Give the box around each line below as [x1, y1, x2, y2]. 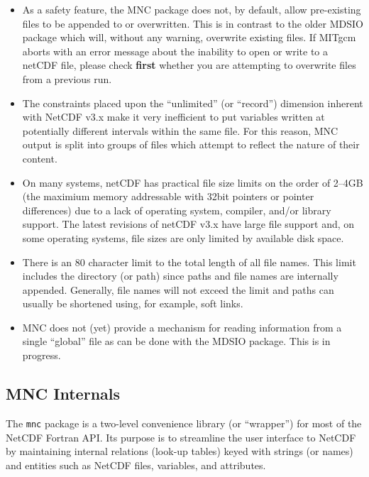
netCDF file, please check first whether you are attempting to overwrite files [22, 57, 356, 72]
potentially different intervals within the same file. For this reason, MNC [22, 123, 338, 138]
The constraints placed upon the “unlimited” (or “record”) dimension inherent [22, 95, 363, 110]
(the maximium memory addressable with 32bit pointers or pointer [22, 189, 314, 204]
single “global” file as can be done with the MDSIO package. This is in [22, 334, 331, 349]
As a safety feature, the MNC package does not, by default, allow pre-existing [22, 2, 361, 16]
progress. [22, 348, 61, 363]
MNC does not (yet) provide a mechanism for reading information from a [22, 319, 342, 334]
